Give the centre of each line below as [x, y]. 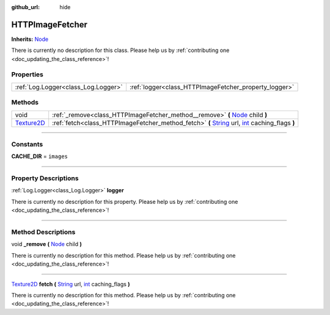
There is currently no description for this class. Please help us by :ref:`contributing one [120, 50]
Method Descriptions [43, 232]
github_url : [25, 7]
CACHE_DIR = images [40, 156]
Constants [27, 144]
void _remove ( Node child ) [46, 244]
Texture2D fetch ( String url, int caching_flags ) [71, 284]
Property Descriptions [45, 178]
